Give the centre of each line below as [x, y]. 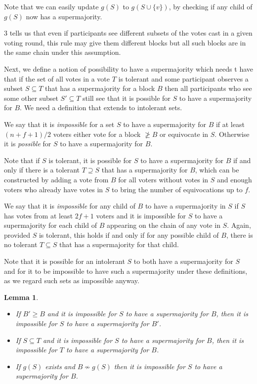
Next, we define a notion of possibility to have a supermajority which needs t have [128, 68]
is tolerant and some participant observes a [183, 78]
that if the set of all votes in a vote [57, 78]
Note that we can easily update [51, 6]
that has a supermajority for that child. [119, 244]
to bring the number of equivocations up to [177, 189]
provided [17, 235]
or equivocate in [184, 134]
